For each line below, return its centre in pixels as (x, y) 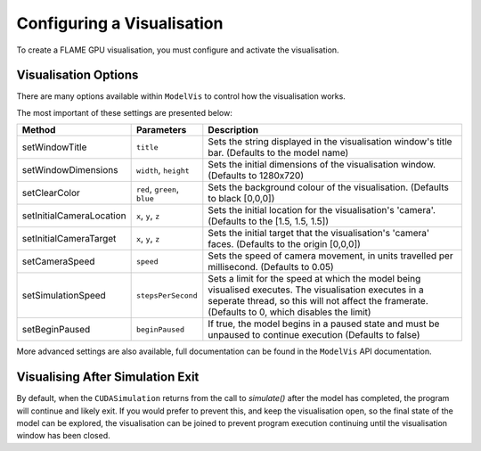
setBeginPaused (56, 330)
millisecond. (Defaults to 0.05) (271, 267)
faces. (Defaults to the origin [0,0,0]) (284, 244)
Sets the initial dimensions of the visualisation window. (322, 165)
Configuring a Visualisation (120, 23)
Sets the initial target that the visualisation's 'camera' (319, 234)
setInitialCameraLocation (74, 216)
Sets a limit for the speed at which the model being (314, 279)
